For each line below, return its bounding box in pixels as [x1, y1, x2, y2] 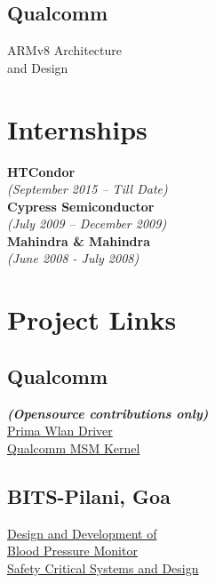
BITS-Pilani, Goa [7, 482, 171, 509]
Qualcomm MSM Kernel [7, 438, 140, 457]
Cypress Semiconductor [7, 196, 155, 215]
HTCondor [7, 162, 76, 180]
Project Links [7, 301, 177, 338]
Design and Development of [7, 523, 157, 542]
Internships [7, 110, 147, 147]
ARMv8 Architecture [7, 41, 122, 60]
